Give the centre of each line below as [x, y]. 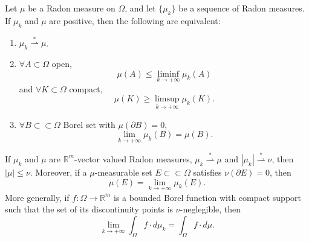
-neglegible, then [210, 209]
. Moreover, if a [58, 172]
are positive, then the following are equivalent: [135, 20]
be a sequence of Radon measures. [242, 8]
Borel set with [89, 124]
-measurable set [123, 172]
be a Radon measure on [72, 8]
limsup [167, 99]
